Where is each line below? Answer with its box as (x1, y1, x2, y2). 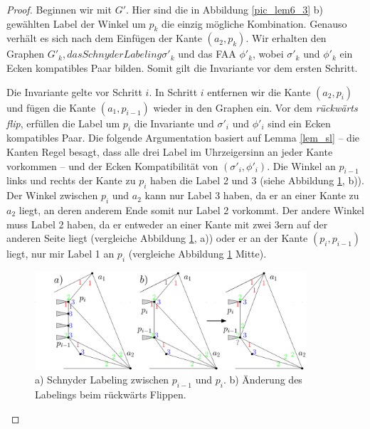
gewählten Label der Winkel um (6, 16, 146, 31)
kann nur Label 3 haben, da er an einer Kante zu (144, 188, 359, 203)
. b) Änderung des (223, 372, 302, 387)
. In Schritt (149, 84, 198, 99)
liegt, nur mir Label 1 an (6, 246, 115, 261)
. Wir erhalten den (245, 31, 327, 46)
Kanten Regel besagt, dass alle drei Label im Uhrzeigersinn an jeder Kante (6, 144, 333, 159)
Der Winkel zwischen (6, 188, 98, 203)
